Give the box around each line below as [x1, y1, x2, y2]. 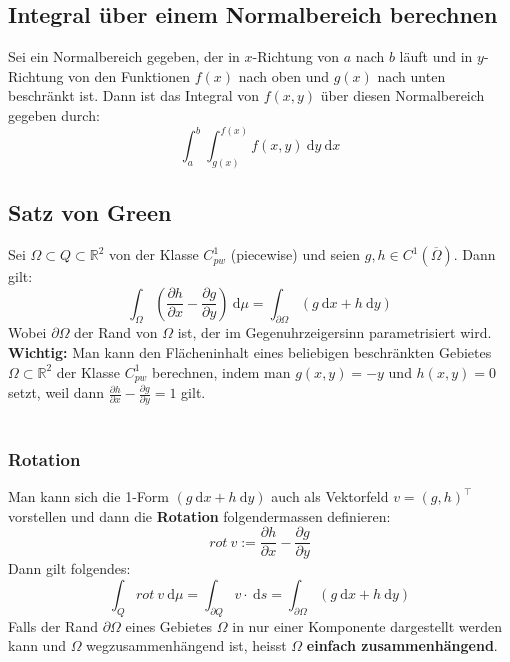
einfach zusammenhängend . [306, 635, 498, 656]
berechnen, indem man [152, 361, 291, 382]
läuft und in [399, 46, 473, 67]
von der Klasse [109, 244, 199, 265]
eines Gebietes [125, 615, 213, 636]
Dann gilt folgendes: [8, 558, 131, 579]
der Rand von [74, 322, 158, 343]
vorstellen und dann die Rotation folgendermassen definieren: [8, 505, 391, 526]
